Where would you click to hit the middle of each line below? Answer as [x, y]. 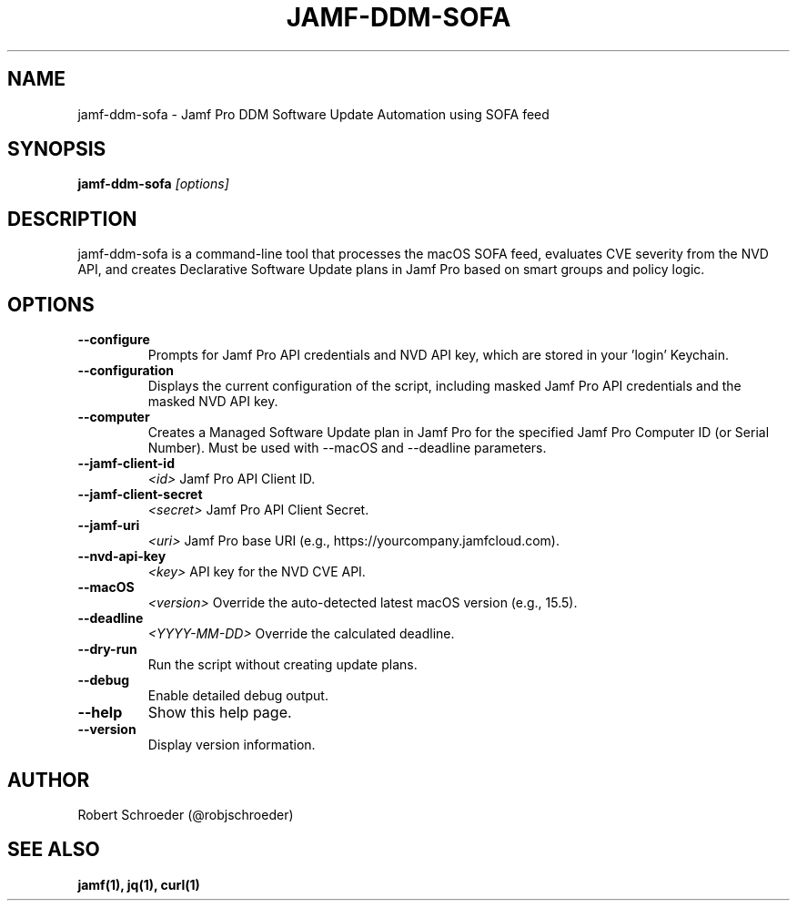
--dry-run [107, 649]
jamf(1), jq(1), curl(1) [139, 884]
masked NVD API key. [213, 402]
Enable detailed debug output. [238, 696]
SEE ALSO [54, 850]
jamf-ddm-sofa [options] [153, 184]
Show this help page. [220, 713]
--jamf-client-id [126, 464]
